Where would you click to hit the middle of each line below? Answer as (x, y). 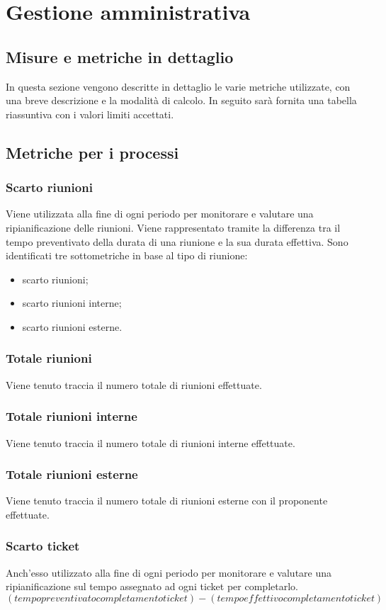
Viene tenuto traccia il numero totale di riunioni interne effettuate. (151, 442)
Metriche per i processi (92, 152)
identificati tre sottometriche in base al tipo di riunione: (127, 255)
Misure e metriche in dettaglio (120, 56)
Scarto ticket (43, 546)
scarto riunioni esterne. (72, 326)
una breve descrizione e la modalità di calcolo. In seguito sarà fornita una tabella (181, 100)
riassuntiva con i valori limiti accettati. (90, 114)
